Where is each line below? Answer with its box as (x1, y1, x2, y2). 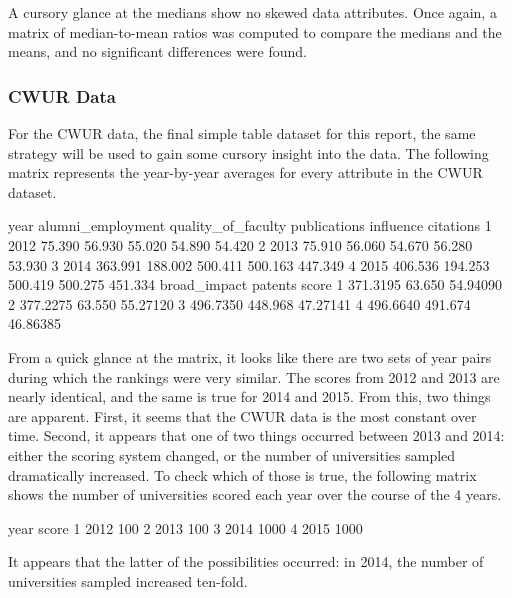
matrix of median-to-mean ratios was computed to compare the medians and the (8, 21, 502, 42)
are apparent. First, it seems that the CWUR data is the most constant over (8, 405, 477, 426)
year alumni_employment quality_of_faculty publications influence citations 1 (8, 215, 492, 236)
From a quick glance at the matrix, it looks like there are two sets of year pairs (8, 346, 492, 367)
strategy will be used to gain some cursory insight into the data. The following (8, 142, 489, 163)
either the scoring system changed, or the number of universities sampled (8, 444, 456, 465)
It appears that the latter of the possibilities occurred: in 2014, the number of (8, 551, 484, 572)
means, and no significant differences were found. (8, 41, 307, 62)
